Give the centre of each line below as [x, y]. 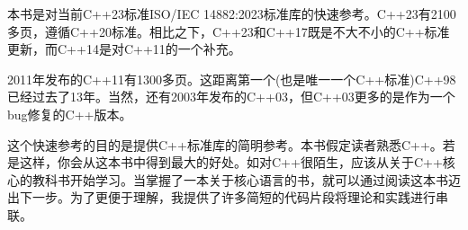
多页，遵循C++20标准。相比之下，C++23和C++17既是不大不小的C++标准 [229, 31]
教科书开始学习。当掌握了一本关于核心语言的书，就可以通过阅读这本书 [240, 179]
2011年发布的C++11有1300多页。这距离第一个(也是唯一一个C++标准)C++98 [232, 79]
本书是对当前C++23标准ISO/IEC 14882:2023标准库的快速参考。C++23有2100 [232, 13]
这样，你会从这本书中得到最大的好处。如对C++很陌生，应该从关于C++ [231, 162]
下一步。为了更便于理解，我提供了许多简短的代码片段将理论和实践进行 [227, 197]
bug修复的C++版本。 [70, 114]
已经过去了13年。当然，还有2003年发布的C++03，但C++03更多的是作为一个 [231, 97]
